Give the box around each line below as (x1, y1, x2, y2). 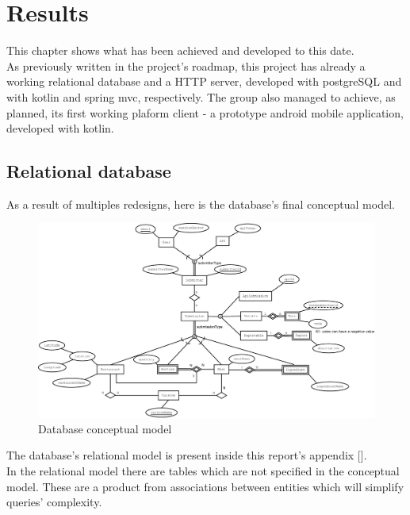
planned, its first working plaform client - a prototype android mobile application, (6, 104, 404, 121)
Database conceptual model (38, 420, 172, 436)
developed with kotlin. (6, 120, 114, 136)
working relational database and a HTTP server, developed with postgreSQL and (6, 73, 402, 90)
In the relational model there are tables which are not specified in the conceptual (6, 462, 400, 478)
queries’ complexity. (6, 494, 102, 510)
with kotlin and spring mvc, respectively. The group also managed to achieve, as (6, 88, 396, 105)
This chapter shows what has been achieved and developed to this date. (6, 42, 354, 59)
